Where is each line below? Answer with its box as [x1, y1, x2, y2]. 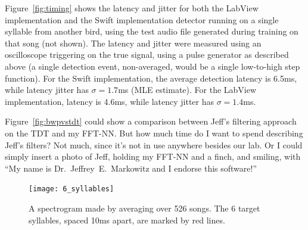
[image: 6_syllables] [29, 185, 114, 194]
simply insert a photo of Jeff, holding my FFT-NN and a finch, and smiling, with [5, 150, 301, 163]
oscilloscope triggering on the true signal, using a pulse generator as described [5, 48, 289, 61]
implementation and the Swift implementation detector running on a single [5, 13, 279, 26]
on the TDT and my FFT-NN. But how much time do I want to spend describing [5, 126, 303, 139]
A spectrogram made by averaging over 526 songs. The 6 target [29, 201, 260, 214]
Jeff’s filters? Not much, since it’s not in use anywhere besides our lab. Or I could [5, 138, 303, 151]
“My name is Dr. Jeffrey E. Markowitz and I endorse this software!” [5, 161, 257, 174]
